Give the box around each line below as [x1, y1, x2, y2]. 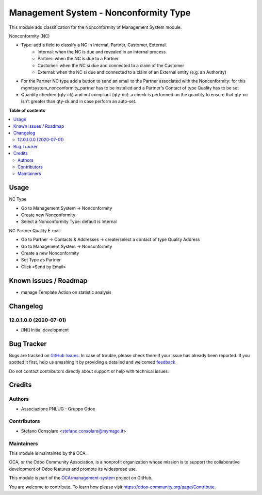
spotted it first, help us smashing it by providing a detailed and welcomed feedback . [9, 359, 177, 365]
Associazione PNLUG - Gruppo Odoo [21, 406, 96, 411]
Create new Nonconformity [21, 212, 76, 218]
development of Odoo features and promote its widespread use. [9, 466, 137, 472]
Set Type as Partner [21, 257, 61, 263]
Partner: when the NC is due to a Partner [37, 56, 119, 62]
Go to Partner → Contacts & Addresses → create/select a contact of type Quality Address [21, 237, 200, 242]
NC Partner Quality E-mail [9, 227, 61, 233]
